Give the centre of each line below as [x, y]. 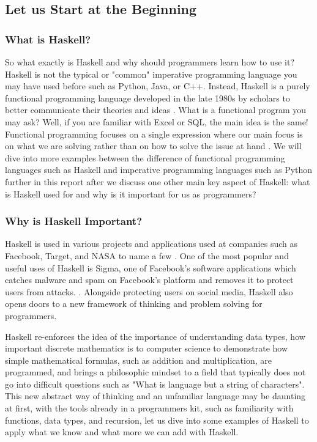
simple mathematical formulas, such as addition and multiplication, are [138, 360]
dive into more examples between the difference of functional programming [145, 157]
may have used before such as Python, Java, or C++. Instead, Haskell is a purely [158, 86]
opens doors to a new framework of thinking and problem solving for [134, 304]
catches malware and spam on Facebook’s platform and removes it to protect [149, 280]
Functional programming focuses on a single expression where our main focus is [154, 134]
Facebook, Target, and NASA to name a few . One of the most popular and [147, 255]
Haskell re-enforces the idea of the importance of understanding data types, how [155, 336]
